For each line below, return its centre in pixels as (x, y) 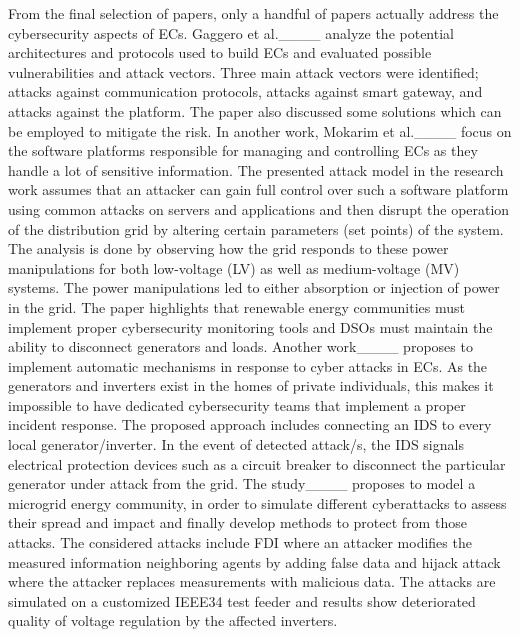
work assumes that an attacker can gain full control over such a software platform (258, 189)
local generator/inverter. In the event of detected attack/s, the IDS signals (236, 444)
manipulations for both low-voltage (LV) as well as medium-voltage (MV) (234, 267)
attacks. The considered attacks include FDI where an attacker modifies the (240, 542)
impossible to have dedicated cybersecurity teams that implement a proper (237, 404)
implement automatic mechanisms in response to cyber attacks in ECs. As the (248, 365)
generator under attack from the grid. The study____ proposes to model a (242, 483)
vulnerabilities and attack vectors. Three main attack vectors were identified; (243, 71)
